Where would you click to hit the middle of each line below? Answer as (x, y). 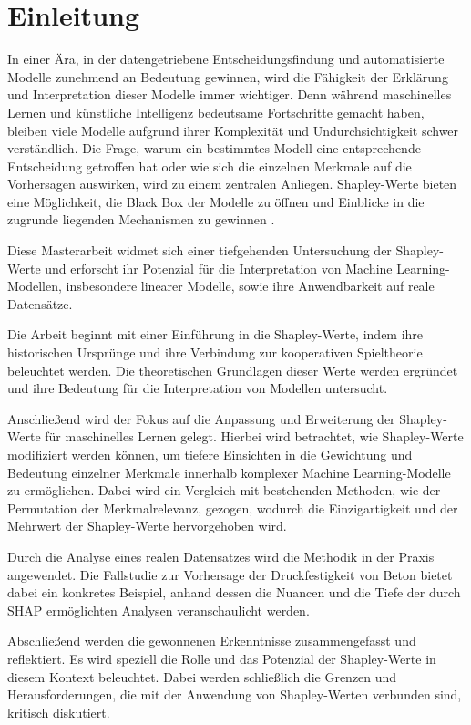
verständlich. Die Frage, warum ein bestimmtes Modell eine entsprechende (214, 148)
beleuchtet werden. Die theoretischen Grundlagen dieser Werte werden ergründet (233, 370)
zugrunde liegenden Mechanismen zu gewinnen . (141, 219)
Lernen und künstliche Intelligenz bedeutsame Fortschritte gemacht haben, (216, 112)
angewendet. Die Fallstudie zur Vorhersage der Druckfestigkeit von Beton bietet (230, 574)
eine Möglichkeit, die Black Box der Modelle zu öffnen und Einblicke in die (216, 201)
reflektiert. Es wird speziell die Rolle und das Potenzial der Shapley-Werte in (222, 658)
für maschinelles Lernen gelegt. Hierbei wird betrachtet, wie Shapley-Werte (254, 436)
